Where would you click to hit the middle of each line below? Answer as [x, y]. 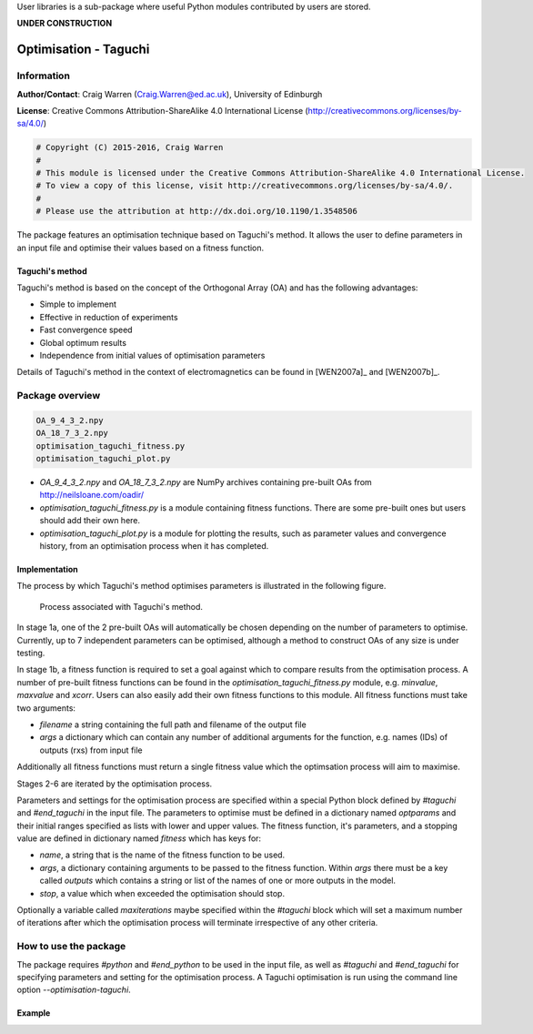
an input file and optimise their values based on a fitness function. [141, 248]
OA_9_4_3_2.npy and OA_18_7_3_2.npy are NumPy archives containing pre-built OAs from [206, 482]
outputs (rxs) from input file [91, 750]
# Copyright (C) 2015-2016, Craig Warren [130, 147]
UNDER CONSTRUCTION [65, 24]
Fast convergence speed [86, 330]
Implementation [48, 570]
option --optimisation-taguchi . [74, 990]
